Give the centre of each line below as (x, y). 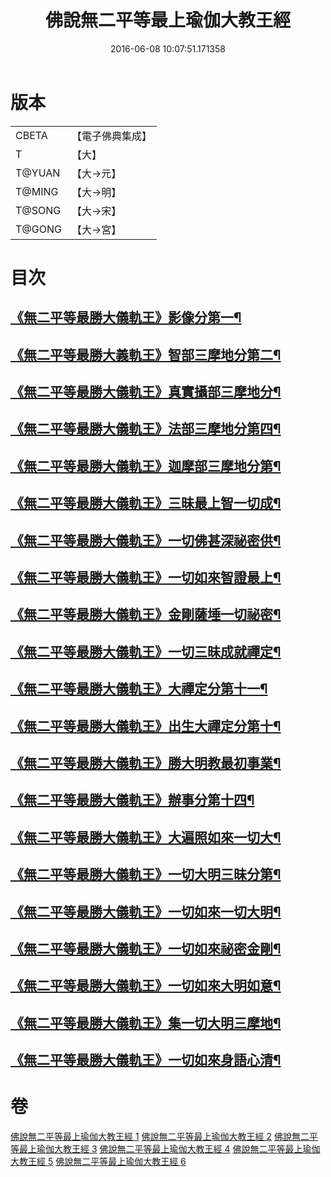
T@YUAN (38, 173)
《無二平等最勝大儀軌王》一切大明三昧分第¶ (146, 874)
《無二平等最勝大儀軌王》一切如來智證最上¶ (146, 577)
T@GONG (38, 229)
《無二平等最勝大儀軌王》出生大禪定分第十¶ (146, 726)
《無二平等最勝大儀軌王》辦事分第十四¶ (132, 800)
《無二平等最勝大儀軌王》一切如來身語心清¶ (146, 1060)
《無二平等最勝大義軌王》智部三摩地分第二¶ (146, 354)
